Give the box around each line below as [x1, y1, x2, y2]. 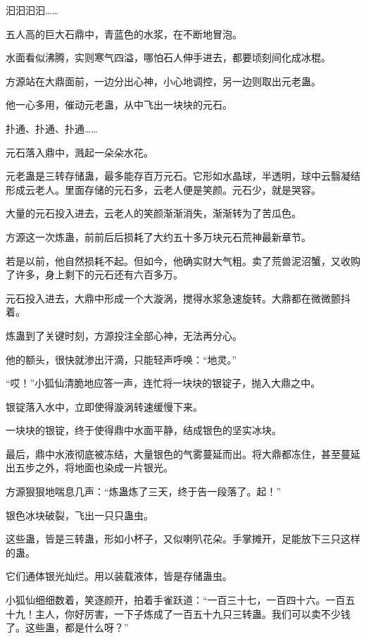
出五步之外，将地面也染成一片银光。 [6, 460, 173, 475]
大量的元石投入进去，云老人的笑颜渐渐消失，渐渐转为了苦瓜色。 [6, 206, 301, 221]
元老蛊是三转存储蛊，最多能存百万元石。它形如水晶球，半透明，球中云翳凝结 [6, 168, 360, 183]
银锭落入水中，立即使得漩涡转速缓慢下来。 [6, 399, 203, 414]
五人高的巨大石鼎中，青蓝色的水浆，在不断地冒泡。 [6, 26, 242, 41]
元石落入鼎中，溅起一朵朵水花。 [6, 144, 153, 159]
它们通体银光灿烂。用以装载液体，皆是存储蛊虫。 [6, 569, 232, 583]
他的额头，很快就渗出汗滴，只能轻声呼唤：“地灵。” [6, 352, 237, 366]
